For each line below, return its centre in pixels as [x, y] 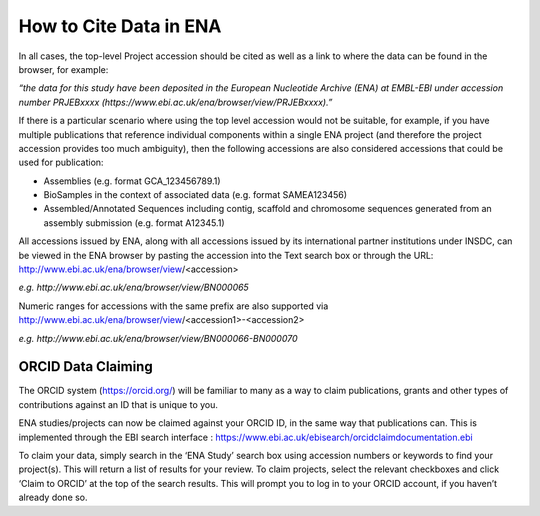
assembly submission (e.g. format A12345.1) [134, 222]
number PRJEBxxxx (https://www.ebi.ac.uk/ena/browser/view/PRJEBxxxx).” [175, 102]
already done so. [53, 497]
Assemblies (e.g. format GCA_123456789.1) [132, 181]
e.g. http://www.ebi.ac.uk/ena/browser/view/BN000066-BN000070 [158, 338]
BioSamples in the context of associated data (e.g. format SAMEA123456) [195, 195]
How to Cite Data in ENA [120, 26]
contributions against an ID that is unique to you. [118, 404]
